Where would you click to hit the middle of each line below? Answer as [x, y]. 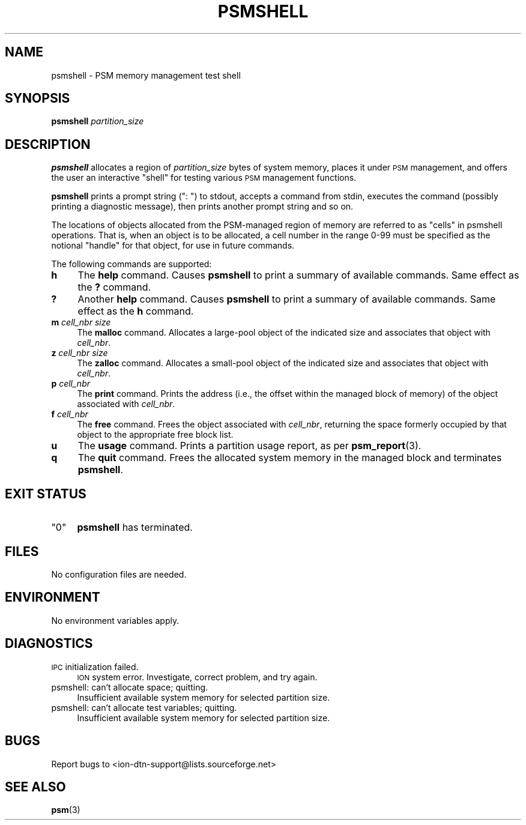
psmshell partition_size [98, 121]
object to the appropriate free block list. [155, 435]
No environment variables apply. [115, 620]
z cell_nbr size [80, 353]
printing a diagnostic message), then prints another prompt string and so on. [202, 207]
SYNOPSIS [38, 98]
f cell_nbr [70, 414]
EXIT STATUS [46, 494]
